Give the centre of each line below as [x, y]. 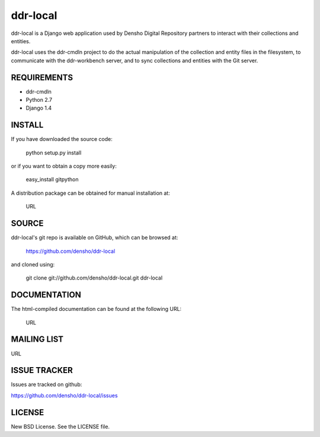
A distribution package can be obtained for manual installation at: [90, 193]
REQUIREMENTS [42, 77]
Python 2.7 [39, 100]
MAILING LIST [37, 340]
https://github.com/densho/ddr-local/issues [64, 395]
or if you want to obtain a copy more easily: [64, 166]
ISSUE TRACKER [42, 370]
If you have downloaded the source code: [62, 139]
